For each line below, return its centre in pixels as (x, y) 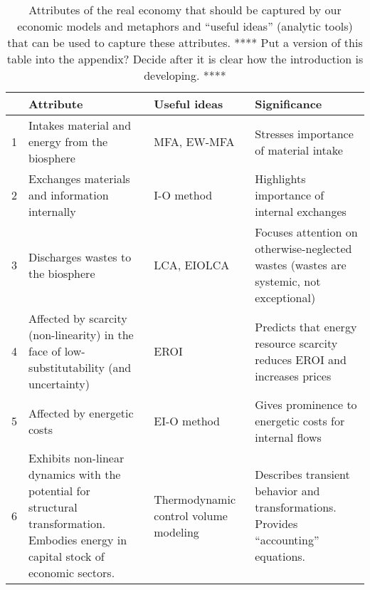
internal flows (288, 437)
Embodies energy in (78, 540)
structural (53, 507)
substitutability (67, 367)
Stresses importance (304, 133)
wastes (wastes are (301, 265)
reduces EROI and (301, 359)
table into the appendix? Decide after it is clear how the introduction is (185, 59)
